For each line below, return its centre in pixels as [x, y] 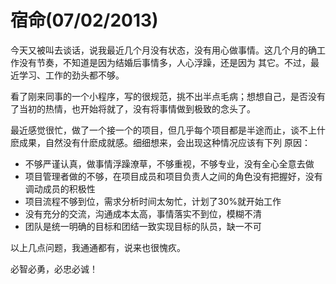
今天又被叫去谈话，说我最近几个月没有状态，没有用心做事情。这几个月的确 [163, 50]
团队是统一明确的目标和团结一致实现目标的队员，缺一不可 [143, 226]
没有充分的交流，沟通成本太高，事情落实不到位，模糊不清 [143, 213]
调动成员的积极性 [60, 188]
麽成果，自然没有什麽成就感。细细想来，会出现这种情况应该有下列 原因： [160, 142]
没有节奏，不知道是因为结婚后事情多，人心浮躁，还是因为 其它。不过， [164, 62]
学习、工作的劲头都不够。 [71, 75]
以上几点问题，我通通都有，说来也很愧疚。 [98, 247]
